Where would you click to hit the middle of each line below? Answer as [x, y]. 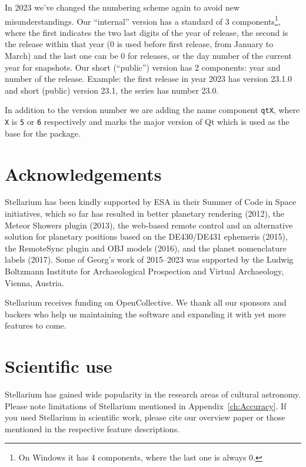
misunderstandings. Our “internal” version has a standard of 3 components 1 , [143, 20]
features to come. [36, 325]
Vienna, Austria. [34, 282]
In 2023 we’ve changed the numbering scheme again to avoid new [122, 7]
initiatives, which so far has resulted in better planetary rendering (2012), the [145, 213]
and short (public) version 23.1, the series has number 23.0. [112, 90]
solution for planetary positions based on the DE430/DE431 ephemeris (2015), [146, 236]
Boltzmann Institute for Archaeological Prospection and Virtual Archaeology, [144, 271]
